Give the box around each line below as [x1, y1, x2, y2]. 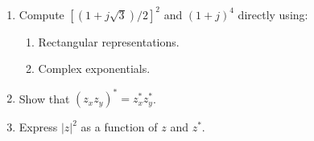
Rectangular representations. [38, 33, 180, 50]
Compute [19, 6, 64, 22]
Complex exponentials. [38, 60, 151, 77]
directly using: [238, 6, 308, 22]
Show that [19, 90, 70, 107]
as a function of [81, 119, 158, 135]
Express [19, 119, 58, 135]
